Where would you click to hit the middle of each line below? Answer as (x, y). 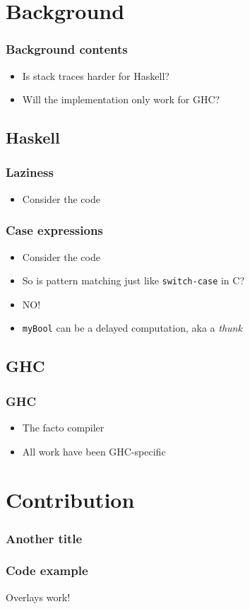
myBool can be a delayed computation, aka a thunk (132, 328)
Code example (47, 570)
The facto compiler (63, 428)
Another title (44, 538)
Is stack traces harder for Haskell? (96, 75)
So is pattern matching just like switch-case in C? (133, 280)
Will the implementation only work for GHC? (121, 99)
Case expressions (54, 230)
